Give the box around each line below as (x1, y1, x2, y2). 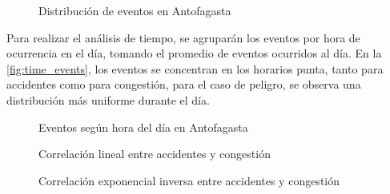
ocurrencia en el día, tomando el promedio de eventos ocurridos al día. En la (6, 45, 382, 61)
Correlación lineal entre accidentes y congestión (38, 145, 271, 162)
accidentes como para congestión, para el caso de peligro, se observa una (6, 76, 361, 93)
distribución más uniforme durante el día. (6, 91, 210, 108)
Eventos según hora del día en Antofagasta (38, 118, 248, 135)
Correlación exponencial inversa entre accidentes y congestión (38, 172, 340, 188)
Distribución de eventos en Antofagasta (38, 2, 231, 18)
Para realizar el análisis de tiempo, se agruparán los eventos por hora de (6, 29, 360, 46)
